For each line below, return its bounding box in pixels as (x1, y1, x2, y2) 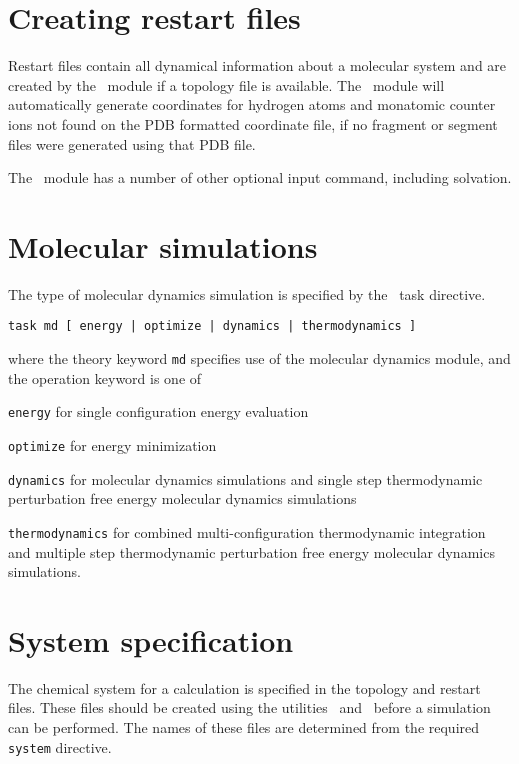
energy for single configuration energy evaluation (8, 401, 309, 422)
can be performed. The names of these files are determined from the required (8, 717, 480, 738)
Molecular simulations (8, 225, 318, 266)
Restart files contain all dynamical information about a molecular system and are (8, 55, 507, 76)
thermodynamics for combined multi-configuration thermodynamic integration (8, 521, 486, 542)
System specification (8, 619, 294, 660)
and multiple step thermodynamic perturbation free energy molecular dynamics (8, 541, 495, 562)
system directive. (8, 736, 112, 757)
